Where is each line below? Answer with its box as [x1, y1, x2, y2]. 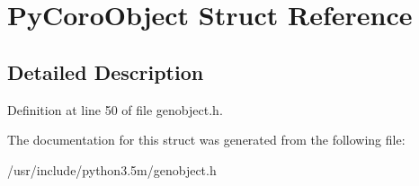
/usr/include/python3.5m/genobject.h [7, 160, 217, 179]
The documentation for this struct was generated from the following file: [7, 130, 406, 149]
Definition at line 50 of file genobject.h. [7, 100, 223, 119]
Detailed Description [7, 58, 204, 85]
